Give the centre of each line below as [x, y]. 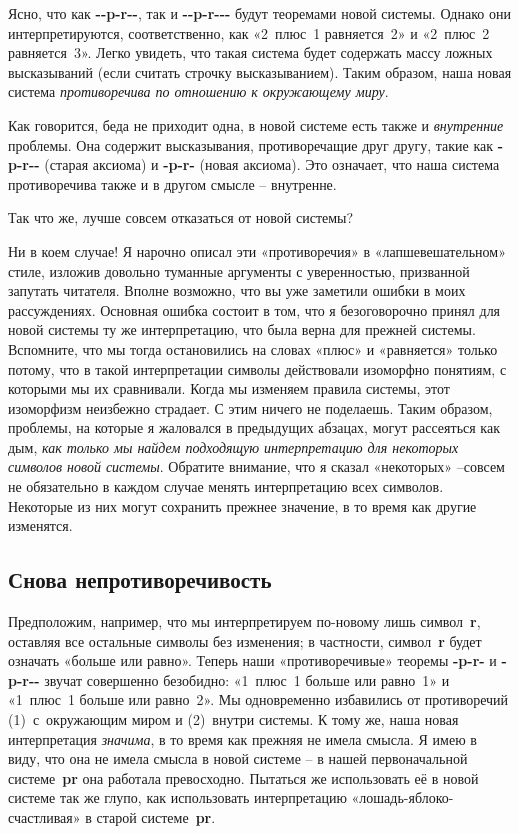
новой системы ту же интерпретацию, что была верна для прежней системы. [242, 329]
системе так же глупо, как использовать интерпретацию [177, 797]
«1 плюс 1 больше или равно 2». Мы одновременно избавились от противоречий [258, 699]
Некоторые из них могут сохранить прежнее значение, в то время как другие [242, 505]
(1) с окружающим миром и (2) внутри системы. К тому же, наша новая [233, 719]
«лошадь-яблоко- [402, 797]
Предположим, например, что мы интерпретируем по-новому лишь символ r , [244, 621]
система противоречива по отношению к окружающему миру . [198, 91]
